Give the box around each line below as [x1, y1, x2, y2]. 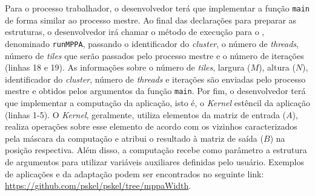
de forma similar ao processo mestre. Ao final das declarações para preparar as [5, 13, 297, 26]
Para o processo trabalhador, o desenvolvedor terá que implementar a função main [5, 2, 310, 14]
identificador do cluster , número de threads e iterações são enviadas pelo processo [5, 72, 306, 85]
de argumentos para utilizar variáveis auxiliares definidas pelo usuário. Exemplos [5, 155, 305, 168]
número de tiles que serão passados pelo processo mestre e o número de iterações [5, 49, 304, 62]
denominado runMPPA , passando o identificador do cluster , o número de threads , [5, 37, 299, 49]
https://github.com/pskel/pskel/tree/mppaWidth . [5, 179, 191, 192]
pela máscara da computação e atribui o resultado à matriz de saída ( [5, 131, 264, 144]
